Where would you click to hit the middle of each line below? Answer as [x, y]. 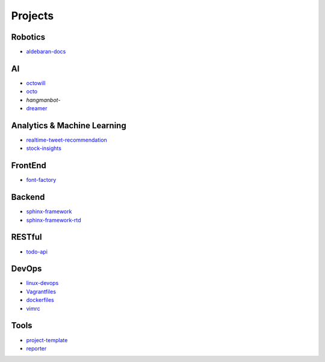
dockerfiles [40, 300]
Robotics [28, 37]
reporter [36, 348]
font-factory [41, 180]
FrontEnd [29, 166]
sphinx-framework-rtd [54, 220]
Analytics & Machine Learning [69, 126]
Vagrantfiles [41, 292]
